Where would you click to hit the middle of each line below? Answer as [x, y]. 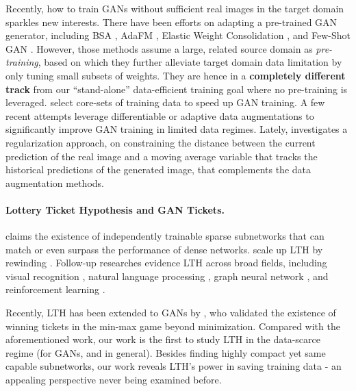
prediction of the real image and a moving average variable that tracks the [162, 156]
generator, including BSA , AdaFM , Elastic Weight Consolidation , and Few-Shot [178, 35]
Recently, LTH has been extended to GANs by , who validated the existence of [171, 313]
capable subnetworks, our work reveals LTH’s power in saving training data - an [174, 366]
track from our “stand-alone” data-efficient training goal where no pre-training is [177, 89]
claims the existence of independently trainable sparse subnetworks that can [165, 236]
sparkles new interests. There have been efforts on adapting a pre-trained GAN [171, 22]
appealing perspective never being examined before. [114, 380]
